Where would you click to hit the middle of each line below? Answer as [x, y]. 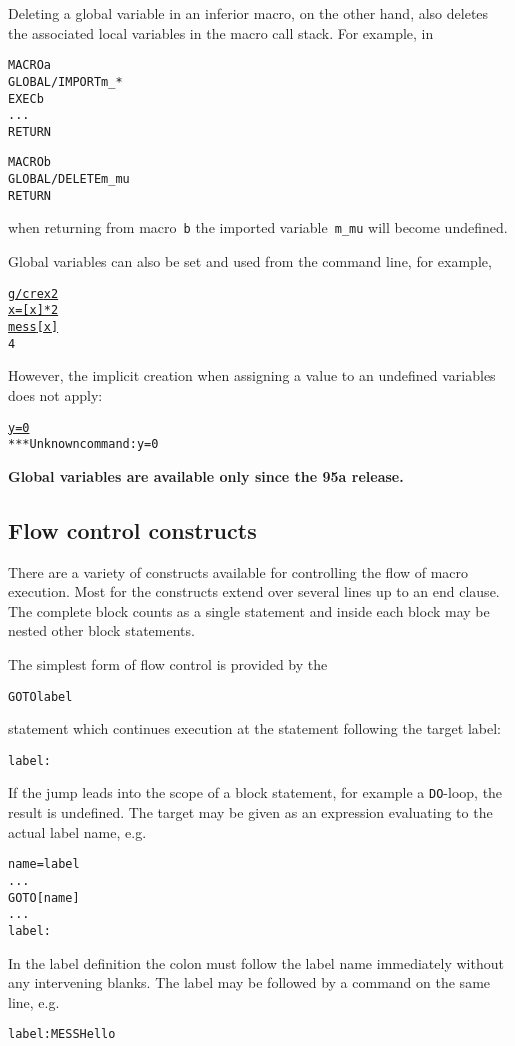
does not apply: [55, 394]
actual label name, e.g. [77, 831]
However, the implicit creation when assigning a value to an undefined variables [252, 375]
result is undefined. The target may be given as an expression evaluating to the [250, 812]
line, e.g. [34, 1001]
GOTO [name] [44, 897]
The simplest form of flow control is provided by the [168, 663]
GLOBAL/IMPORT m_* [65, 81]
